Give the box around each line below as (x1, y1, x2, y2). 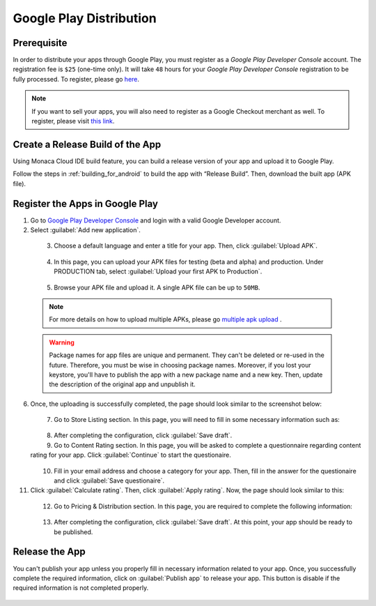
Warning (49, 338, 75, 347)
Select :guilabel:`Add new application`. (30, 226, 141, 234)
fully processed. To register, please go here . (13, 75, 139, 83)
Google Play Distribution (13, 10, 157, 26)
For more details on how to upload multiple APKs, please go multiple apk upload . (49, 315, 282, 324)
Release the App (13, 546, 86, 558)
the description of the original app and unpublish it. (49, 380, 196, 388)
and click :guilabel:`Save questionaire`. (54, 476, 165, 485)
